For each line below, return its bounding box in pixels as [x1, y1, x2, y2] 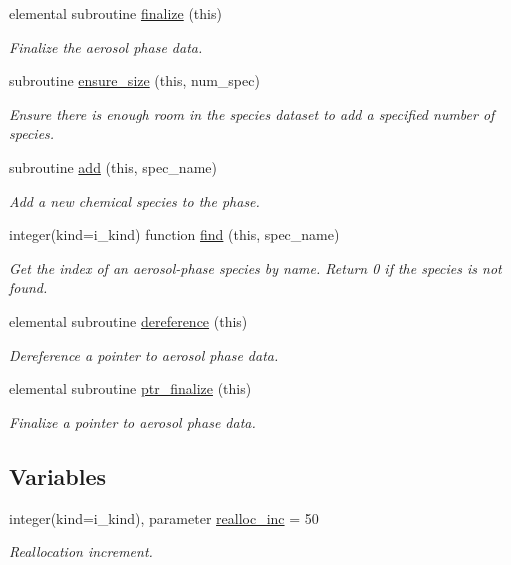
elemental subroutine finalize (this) [9, 3, 222, 23]
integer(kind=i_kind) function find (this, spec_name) [9, 224, 340, 245]
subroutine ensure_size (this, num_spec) [9, 70, 260, 91]
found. [9, 277, 48, 298]
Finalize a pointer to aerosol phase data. [9, 411, 256, 432]
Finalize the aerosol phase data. [9, 36, 203, 57]
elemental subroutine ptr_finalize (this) [9, 378, 252, 399]
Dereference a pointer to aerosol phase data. [9, 344, 279, 365]
